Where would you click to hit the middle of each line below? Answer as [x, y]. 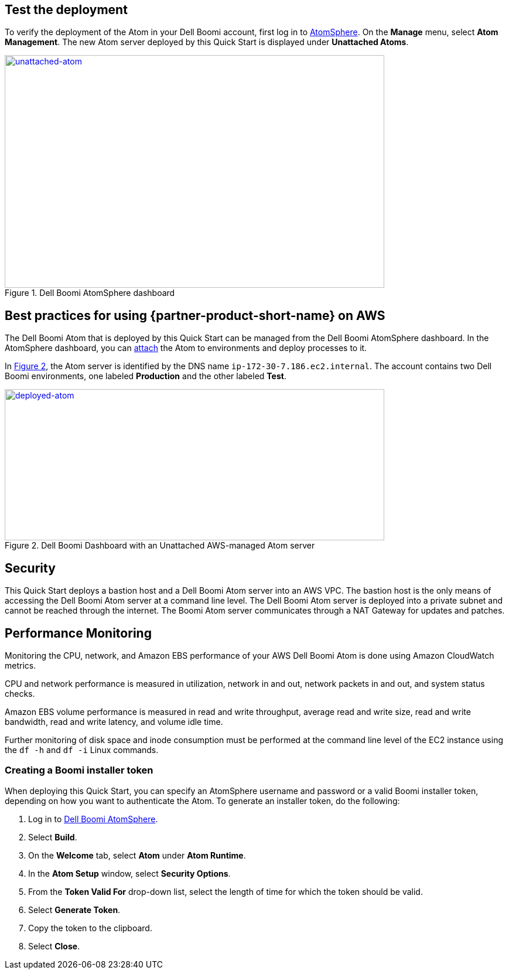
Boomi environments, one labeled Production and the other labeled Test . [146, 376]
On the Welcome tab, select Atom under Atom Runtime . [137, 855]
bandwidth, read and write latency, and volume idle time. [114, 721]
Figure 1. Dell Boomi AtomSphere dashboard [90, 293]
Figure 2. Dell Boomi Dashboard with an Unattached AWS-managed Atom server [160, 546]
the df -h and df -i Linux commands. [82, 750]
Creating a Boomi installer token [79, 770]
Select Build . [53, 837]
